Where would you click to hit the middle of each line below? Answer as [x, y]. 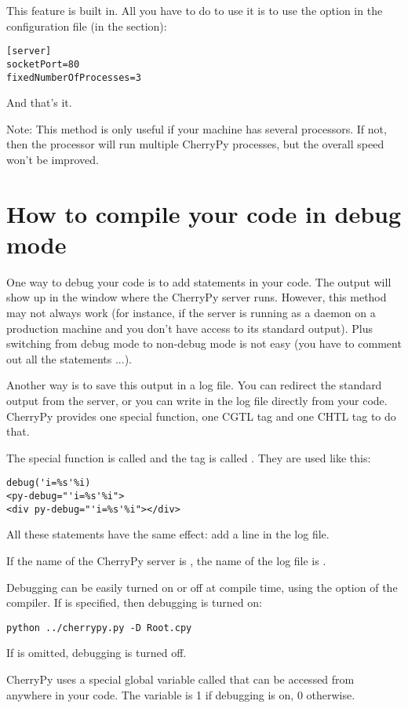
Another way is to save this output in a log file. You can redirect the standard [194, 385]
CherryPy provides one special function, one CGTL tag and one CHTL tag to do [201, 416]
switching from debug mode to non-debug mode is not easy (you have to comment [204, 343]
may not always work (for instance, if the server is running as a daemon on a [191, 313]
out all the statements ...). [69, 358]
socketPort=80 [43, 64]
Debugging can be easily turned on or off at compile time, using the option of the [202, 587]
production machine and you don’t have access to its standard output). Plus [189, 328]
